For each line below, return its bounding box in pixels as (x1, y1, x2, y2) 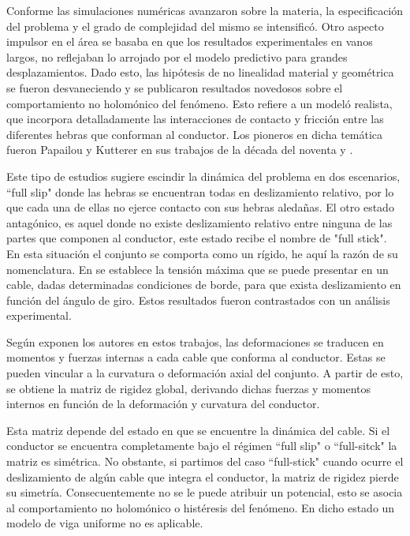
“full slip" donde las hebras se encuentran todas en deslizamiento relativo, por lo (6, 183, 394, 200)
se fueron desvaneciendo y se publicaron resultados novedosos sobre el (6, 79, 343, 96)
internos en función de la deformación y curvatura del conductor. (6, 395, 320, 412)
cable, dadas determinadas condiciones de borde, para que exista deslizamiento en (6, 276, 401, 293)
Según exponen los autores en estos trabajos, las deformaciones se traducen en (6, 333, 384, 350)
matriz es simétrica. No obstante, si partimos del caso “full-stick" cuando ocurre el (6, 453, 404, 470)
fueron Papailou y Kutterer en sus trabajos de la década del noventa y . (6, 141, 353, 158)
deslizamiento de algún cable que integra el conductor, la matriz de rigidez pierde (6, 468, 399, 485)
